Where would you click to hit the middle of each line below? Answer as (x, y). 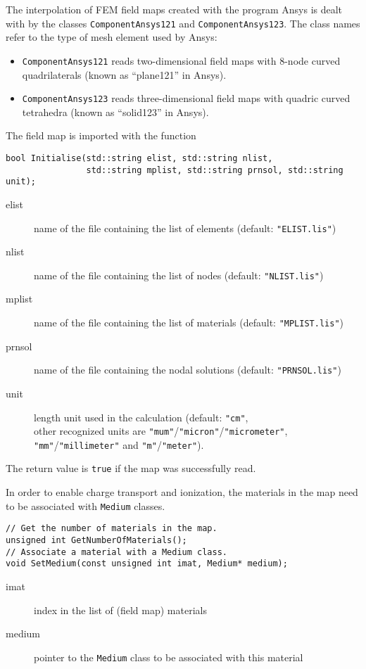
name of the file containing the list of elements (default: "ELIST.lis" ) (185, 228)
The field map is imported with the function (101, 135)
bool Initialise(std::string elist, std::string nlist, (139, 158)
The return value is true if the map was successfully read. (131, 468)
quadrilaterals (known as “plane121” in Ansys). (124, 74)
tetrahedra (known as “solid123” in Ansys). (115, 111)
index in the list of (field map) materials (120, 610)
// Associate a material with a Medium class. (116, 552)
